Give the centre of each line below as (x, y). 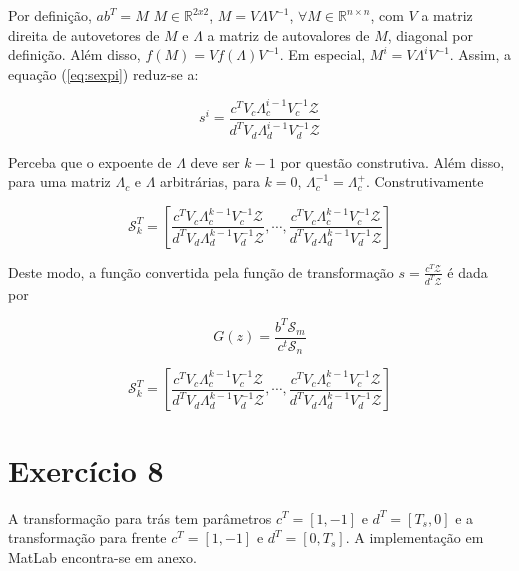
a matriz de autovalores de (288, 34)
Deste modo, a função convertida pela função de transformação (201, 271)
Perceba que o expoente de (90, 161)
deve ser (215, 161)
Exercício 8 (86, 469)
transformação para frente (87, 537)
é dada (467, 271)
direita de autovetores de (84, 34)
